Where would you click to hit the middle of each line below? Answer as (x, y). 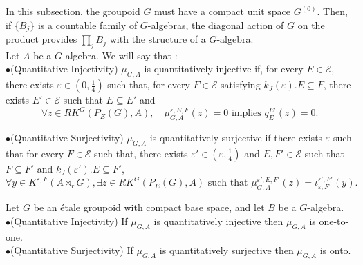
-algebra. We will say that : (120, 55)
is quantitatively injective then (218, 220)
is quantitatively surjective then (226, 250)
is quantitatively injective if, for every (224, 69)
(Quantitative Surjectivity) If (72, 250)
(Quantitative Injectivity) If (69, 220)
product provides (41, 39)
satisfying (240, 85)
